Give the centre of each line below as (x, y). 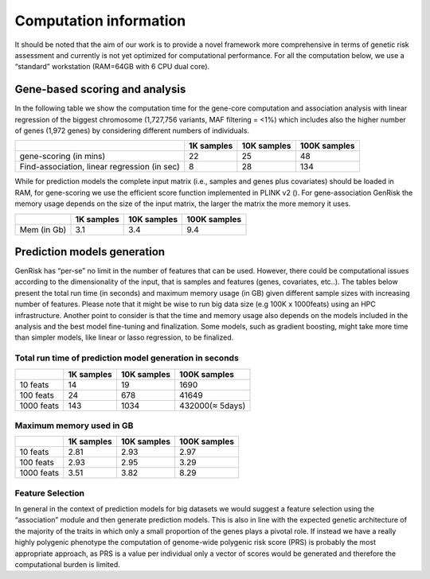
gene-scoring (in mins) (63, 157)
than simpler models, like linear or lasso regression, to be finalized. (124, 337)
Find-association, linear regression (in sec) (100, 167)
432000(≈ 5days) (213, 406)
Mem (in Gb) (43, 229)
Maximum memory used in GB (74, 426)
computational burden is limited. (68, 565)
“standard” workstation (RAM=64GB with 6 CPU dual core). (112, 67)
